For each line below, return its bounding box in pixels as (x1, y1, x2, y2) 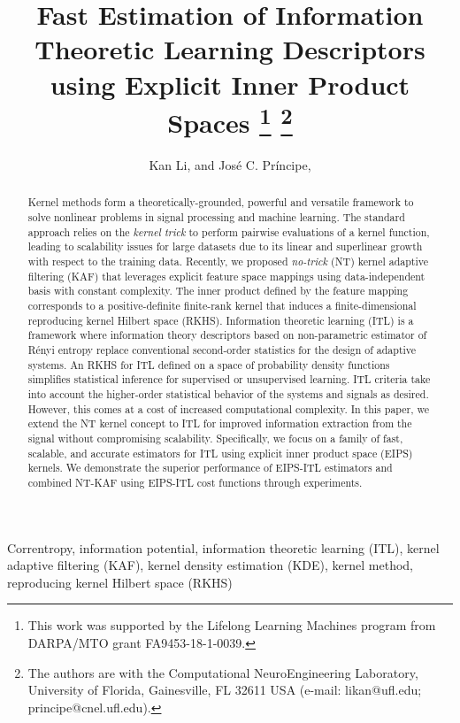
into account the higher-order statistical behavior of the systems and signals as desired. (27, 386, 429, 401)
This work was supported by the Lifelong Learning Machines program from (27, 616, 436, 635)
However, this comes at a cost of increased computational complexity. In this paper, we (27, 401, 430, 416)
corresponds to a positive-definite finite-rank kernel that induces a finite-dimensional (27, 298, 417, 312)
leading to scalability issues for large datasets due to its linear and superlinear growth (27, 239, 423, 254)
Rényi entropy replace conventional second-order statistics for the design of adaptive (27, 342, 417, 357)
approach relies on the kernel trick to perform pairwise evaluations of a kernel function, (27, 224, 430, 239)
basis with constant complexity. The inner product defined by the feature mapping (27, 283, 409, 298)
